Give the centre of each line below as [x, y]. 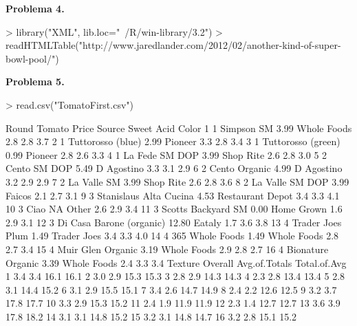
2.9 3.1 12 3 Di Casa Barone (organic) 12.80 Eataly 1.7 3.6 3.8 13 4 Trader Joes [174, 222]
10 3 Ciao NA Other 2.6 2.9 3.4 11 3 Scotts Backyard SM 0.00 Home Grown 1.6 [174, 209]
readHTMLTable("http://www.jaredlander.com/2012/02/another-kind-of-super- [173, 45]
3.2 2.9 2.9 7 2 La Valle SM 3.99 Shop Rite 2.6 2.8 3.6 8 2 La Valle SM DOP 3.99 [177, 181]
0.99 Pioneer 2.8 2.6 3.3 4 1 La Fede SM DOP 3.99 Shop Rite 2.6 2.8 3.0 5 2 [166, 154]
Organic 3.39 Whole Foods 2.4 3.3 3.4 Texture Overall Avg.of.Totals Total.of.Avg [176, 262]
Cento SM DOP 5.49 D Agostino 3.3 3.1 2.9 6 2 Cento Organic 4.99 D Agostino [174, 168]
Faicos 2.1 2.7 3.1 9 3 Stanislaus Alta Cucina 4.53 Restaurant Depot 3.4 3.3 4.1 [173, 195]
